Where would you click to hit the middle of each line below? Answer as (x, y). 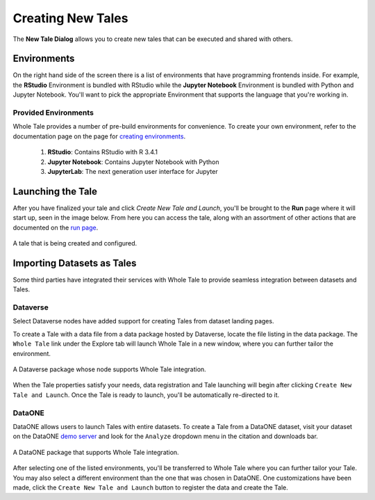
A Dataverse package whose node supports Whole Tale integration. (109, 369)
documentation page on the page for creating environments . (99, 136)
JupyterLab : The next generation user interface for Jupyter (133, 171)
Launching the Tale (55, 191)
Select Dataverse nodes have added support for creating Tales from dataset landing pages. (143, 321)
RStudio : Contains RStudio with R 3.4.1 (102, 152)
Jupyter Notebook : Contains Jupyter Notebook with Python (133, 162)
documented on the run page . (56, 227)
